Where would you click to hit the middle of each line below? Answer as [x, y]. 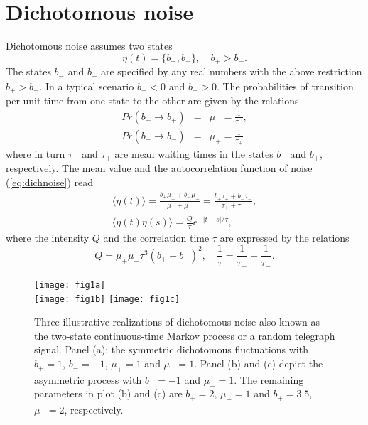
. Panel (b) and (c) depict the [259, 364]
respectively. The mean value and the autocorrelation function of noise [159, 168]
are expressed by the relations [285, 237]
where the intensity [48, 237]
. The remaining [269, 379]
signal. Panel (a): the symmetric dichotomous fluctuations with [171, 349]
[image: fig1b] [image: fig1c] [107, 299]
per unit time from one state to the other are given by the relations [152, 101]
